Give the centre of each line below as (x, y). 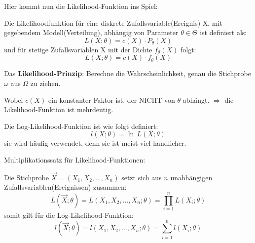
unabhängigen (191, 177)
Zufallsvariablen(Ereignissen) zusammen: (65, 187)
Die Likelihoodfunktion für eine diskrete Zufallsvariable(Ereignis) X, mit (113, 22)
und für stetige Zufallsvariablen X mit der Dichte (78, 49)
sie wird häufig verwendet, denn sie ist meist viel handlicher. (95, 143)
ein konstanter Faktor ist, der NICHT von (111, 100)
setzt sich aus (142, 177)
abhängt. (196, 100)
